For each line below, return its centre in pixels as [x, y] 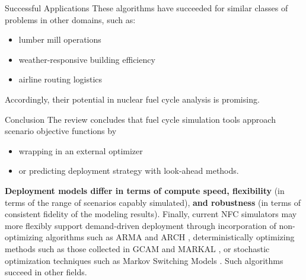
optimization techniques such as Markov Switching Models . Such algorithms [144, 260]
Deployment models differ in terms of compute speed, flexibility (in [145, 190]
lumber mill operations [60, 39]
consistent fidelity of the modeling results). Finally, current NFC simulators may [151, 214]
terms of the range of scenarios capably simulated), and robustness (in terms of [153, 202]
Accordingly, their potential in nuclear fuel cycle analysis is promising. [132, 99]
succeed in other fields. [46, 272]
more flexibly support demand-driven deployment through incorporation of [141, 225]
